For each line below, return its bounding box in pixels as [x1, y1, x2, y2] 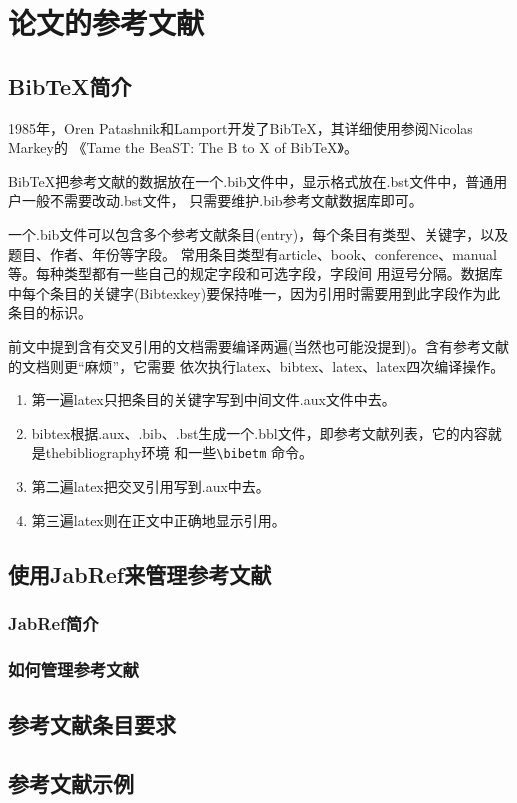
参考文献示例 [8, 767, 134, 798]
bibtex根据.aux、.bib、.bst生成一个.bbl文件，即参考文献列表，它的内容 [31, 422, 488, 443]
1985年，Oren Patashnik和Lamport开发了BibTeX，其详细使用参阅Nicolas [8, 117, 473, 138]
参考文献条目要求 [8, 709, 176, 739]
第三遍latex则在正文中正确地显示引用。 [31, 509, 286, 530]
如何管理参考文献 [8, 656, 139, 681]
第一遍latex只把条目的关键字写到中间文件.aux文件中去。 [31, 389, 396, 410]
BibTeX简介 [8, 70, 132, 101]
